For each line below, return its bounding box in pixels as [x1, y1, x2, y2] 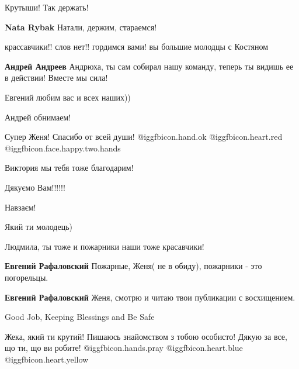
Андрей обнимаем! [5, 111, 71, 123]
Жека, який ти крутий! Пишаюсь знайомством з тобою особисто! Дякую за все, [5, 330, 287, 342]
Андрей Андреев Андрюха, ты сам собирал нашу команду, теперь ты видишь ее [5, 60, 294, 72]
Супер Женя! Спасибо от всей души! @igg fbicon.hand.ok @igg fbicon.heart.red [5, 130, 283, 143]
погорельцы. [5, 271, 48, 283]
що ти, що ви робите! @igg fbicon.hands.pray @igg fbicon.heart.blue [5, 342, 243, 354]
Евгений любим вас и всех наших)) [5, 91, 131, 103]
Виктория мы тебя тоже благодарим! [5, 161, 134, 174]
